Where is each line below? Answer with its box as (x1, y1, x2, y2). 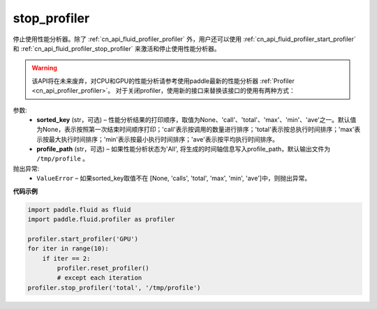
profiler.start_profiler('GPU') (27, 234, 139, 243)
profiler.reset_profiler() (57, 264, 149, 272)
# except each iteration (57, 274, 142, 282)
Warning (31, 63, 57, 73)
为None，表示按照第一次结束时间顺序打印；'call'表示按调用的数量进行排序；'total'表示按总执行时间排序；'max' (36, 126, 355, 134)
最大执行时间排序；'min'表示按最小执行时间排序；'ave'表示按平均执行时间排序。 (48, 135, 279, 143)
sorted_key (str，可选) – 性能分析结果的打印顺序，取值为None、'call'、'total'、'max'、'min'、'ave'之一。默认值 (36, 115, 357, 123)
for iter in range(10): (27, 245, 110, 253)
